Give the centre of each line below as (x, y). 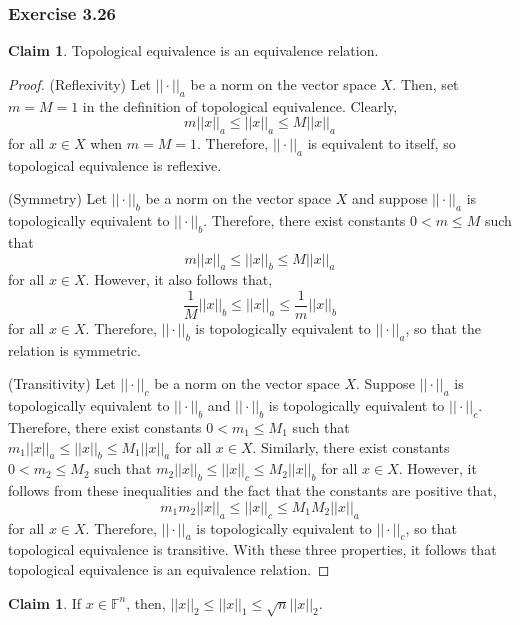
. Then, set (425, 83)
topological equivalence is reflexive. (115, 164)
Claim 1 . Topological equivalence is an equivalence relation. (193, 50)
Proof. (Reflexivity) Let (80, 83)
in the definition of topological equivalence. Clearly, (240, 105)
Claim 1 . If (45, 602)
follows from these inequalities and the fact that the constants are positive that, (252, 490)
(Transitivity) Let (62, 383)
